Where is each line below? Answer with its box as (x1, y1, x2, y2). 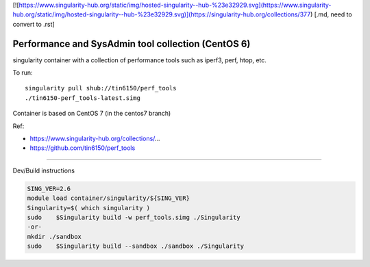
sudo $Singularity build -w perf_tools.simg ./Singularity (27, 213, 241, 221)
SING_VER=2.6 (27, 185, 71, 192)
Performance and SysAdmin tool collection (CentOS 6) (12, 38, 251, 49)
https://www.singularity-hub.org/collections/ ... (29, 134, 160, 143)
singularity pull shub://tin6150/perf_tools (25, 84, 177, 92)
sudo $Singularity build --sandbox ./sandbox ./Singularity (27, 242, 245, 250)
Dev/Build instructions (12, 166, 75, 175)
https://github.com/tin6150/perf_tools (29, 144, 136, 152)
